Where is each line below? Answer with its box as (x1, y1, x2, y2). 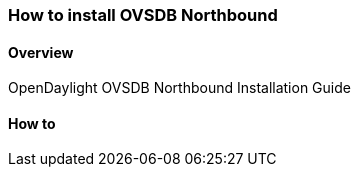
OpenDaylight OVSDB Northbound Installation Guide (8, 79, 351, 97)
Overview (8, 43, 74, 61)
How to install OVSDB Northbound (8, 5, 278, 25)
